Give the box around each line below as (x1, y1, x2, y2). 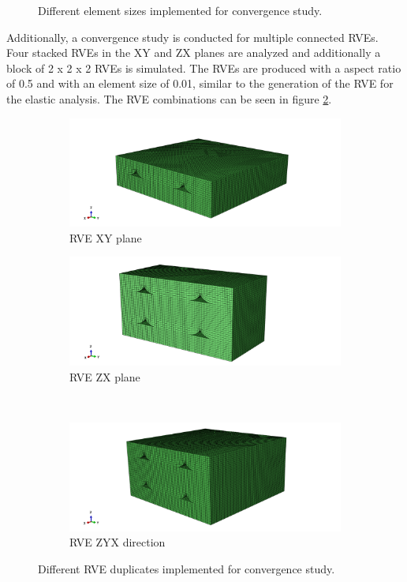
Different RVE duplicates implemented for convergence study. (38, 560, 335, 576)
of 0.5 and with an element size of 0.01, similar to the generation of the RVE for (6, 75, 394, 92)
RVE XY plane (69, 229, 142, 246)
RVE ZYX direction (69, 534, 166, 550)
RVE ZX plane (69, 368, 140, 385)
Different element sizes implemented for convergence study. (38, 2, 323, 18)
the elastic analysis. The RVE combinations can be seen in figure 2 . (6, 90, 332, 107)
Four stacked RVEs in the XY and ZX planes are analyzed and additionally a (6, 44, 381, 61)
